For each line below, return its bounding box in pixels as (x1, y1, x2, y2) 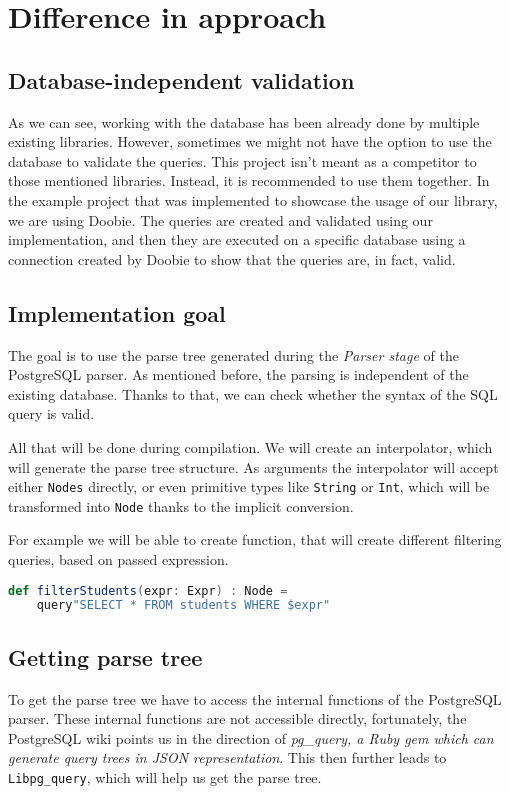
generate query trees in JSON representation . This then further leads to (8, 747, 447, 768)
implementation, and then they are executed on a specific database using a (8, 229, 466, 250)
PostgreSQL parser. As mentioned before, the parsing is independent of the (8, 364, 469, 385)
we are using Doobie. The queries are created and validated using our (8, 209, 433, 230)
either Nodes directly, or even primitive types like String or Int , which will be (8, 476, 490, 497)
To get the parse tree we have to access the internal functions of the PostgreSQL (8, 688, 502, 709)
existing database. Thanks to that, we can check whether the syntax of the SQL (8, 383, 498, 404)
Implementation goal (8, 297, 226, 328)
